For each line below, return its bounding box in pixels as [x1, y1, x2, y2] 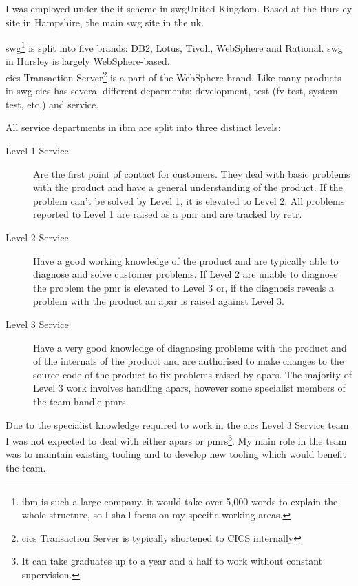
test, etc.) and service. [6, 97, 99, 111]
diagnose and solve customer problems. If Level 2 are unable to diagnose [33, 267, 338, 281]
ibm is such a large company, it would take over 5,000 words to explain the [21, 494, 338, 508]
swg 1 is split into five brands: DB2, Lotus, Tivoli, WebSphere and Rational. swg [6, 39, 343, 54]
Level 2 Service [6, 230, 69, 245]
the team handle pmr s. [33, 394, 129, 408]
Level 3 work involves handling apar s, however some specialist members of [33, 381, 346, 395]
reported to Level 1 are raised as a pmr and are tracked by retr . [33, 207, 302, 221]
